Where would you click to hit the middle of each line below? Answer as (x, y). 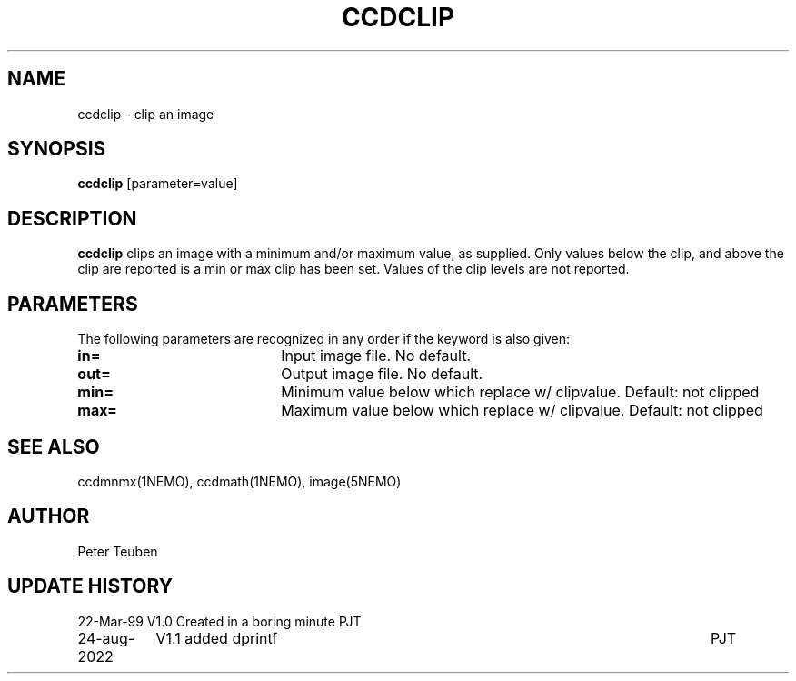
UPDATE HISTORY (90, 586)
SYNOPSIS (57, 149)
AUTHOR (49, 516)
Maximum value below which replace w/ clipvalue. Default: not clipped (522, 411)
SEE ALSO (54, 446)
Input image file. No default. (376, 356)
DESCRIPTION (72, 218)
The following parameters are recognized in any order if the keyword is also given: (324, 339)
